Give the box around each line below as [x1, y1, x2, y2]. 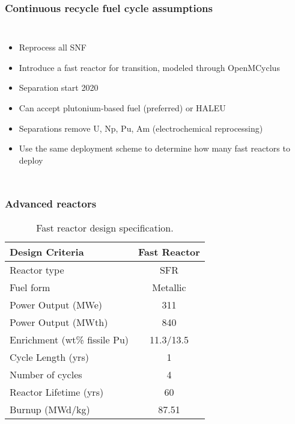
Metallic [152, 280, 186, 294]
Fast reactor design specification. [36, 220, 174, 235]
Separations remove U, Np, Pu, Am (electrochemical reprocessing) [19, 121, 263, 134]
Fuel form [10, 280, 50, 294]
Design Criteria [10, 244, 84, 259]
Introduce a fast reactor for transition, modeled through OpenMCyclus [19, 61, 280, 73]
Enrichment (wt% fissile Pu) [10, 332, 129, 346]
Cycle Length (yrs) [10, 349, 89, 364]
